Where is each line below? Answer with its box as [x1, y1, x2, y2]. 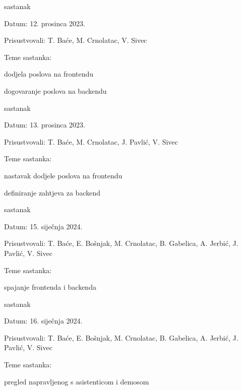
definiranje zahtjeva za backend [4, 187, 100, 198]
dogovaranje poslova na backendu [4, 85, 107, 96]
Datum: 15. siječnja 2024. [4, 221, 83, 231]
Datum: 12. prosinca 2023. [4, 18, 85, 28]
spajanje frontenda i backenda [4, 282, 96, 292]
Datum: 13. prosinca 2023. [4, 119, 85, 130]
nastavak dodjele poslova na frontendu [4, 170, 123, 180]
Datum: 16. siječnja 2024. [4, 315, 83, 326]
